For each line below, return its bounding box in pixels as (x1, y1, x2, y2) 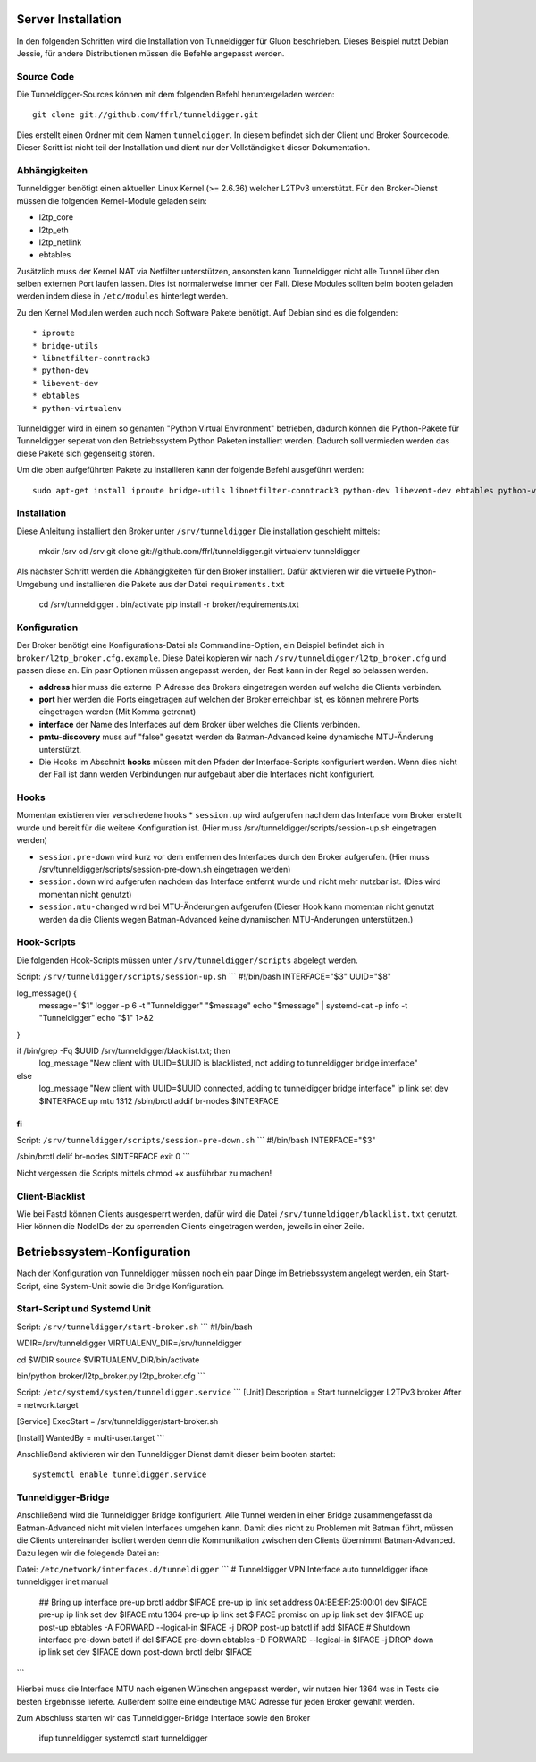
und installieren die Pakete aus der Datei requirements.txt (59, 578, 286, 589)
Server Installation (16, 12, 122, 27)
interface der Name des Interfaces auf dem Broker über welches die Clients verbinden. (38, 719, 361, 729)
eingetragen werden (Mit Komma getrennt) (38, 706, 197, 717)
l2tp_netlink (38, 237, 82, 248)
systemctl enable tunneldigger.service (32, 1470, 207, 1480)
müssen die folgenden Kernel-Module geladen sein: (16, 195, 207, 206)
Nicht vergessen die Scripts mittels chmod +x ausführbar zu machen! (16, 1168, 272, 1178)
